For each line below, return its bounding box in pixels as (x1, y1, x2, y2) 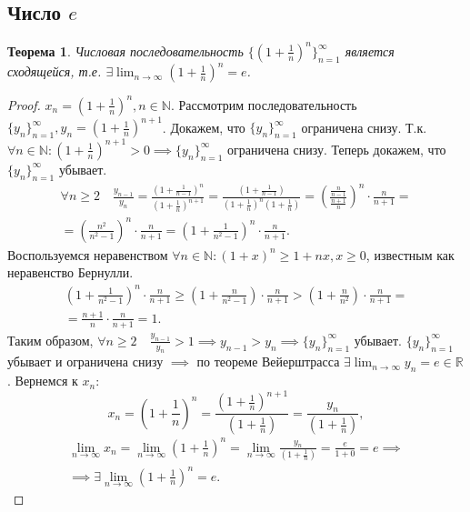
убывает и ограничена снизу (7, 352, 164, 371)
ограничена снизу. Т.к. (301, 117, 427, 136)
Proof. (7, 95, 41, 114)
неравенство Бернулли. (7, 263, 134, 282)
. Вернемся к (7, 371, 78, 390)
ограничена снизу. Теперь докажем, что (227, 139, 446, 158)
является (345, 41, 395, 60)
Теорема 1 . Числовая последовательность (7, 41, 244, 60)
